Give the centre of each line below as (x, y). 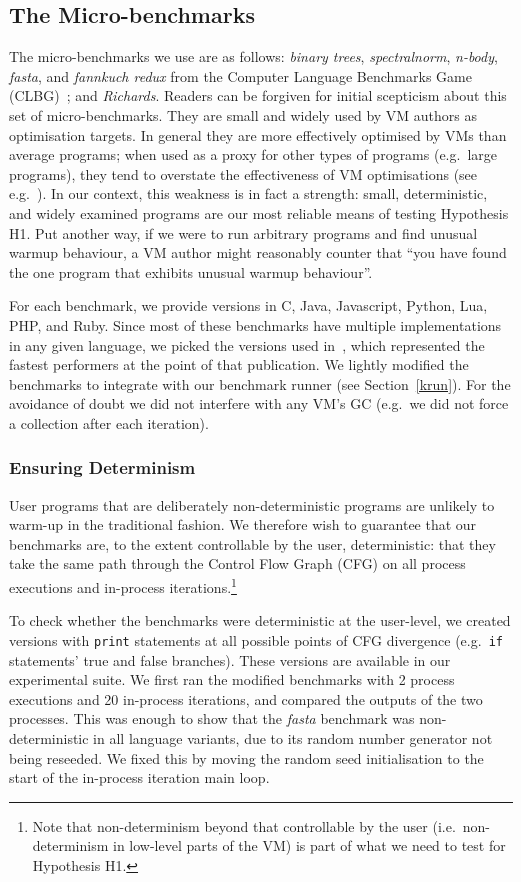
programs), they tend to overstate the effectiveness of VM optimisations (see (243, 173)
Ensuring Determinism (102, 467)
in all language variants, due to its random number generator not (293, 737)
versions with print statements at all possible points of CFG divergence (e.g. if (256, 639)
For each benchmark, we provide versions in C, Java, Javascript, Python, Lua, (248, 305)
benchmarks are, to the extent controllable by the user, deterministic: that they (252, 543)
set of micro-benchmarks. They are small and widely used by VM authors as (243, 114)
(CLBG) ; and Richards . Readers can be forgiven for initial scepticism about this (258, 95)
